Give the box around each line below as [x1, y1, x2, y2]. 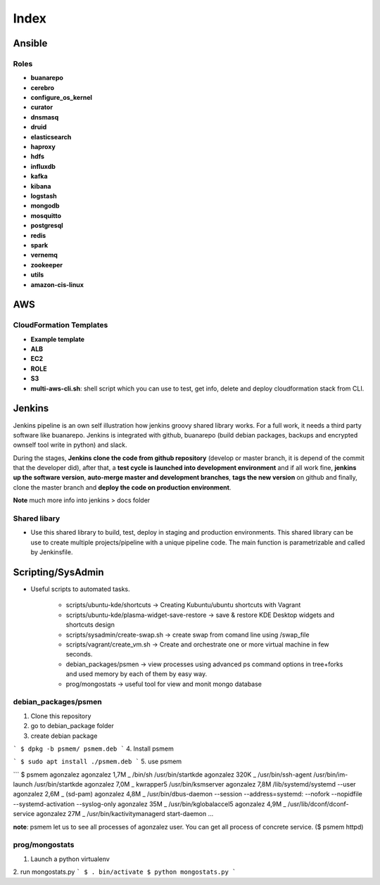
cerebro [30, 83, 55, 91]
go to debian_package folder [30, 722, 114, 730]
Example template [30, 335, 84, 343]
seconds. [65, 650, 93, 658]
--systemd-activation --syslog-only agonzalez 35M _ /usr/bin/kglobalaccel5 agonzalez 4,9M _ [13, 799, 286, 808]
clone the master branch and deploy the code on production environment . [13, 483, 232, 492]
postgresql [30, 222, 63, 230]
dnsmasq [30, 113, 59, 121]
